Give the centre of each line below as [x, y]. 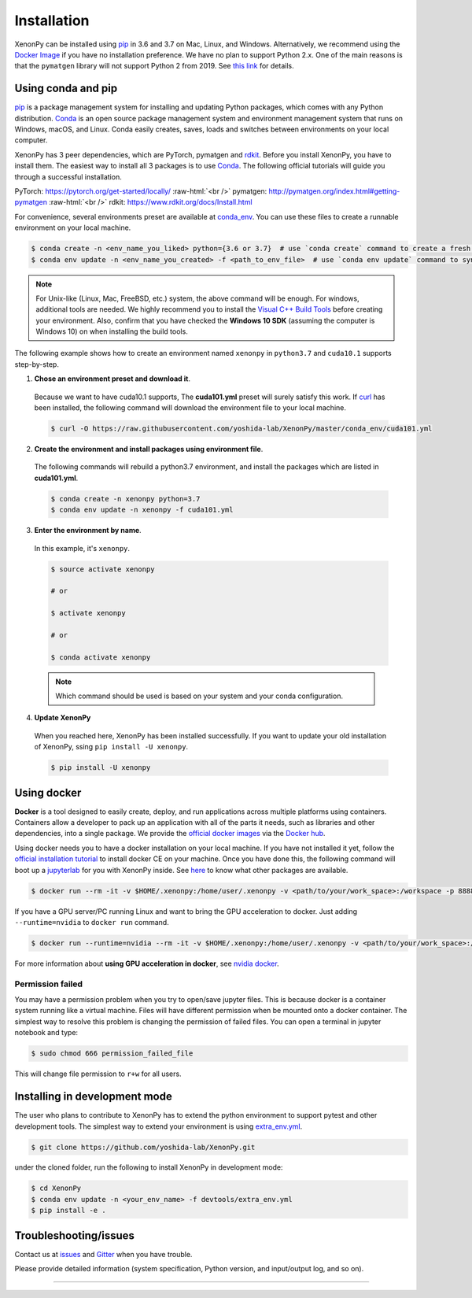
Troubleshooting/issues [75, 1235]
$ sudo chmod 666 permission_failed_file [112, 1054]
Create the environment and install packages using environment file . [149, 449]
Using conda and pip [66, 89]
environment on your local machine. [73, 227]
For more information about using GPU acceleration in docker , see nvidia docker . [147, 963]
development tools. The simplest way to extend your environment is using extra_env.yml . [159, 1126]
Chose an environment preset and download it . [112, 379]
